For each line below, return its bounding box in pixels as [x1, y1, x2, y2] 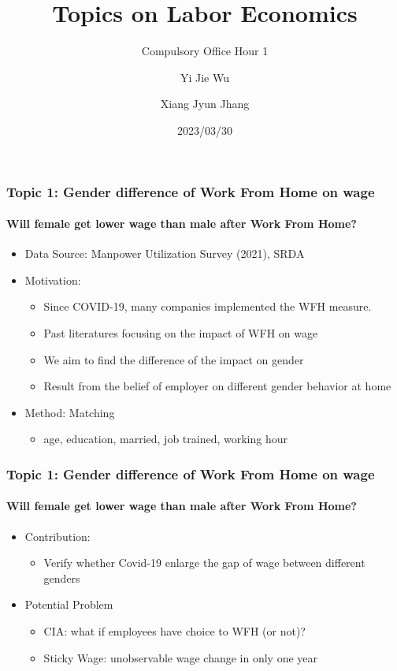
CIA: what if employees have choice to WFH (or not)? [43, 622, 306, 639]
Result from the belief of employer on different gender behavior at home [43, 378, 391, 394]
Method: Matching [24, 404, 115, 420]
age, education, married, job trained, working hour [43, 431, 288, 447]
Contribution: [24, 527, 91, 544]
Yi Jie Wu [180, 69, 230, 85]
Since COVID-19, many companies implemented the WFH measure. [43, 298, 372, 315]
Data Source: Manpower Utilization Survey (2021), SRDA [24, 245, 305, 262]
